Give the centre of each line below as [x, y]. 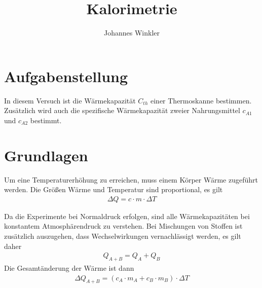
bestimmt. [46, 120]
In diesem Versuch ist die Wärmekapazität [70, 100]
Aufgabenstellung [66, 76]
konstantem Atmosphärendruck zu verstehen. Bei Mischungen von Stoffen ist [123, 226]
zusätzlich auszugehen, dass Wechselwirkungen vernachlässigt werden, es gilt [123, 236]
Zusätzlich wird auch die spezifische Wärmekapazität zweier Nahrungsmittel [122, 110]
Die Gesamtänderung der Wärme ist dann [69, 267]
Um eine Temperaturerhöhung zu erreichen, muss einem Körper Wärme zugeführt [131, 179]
